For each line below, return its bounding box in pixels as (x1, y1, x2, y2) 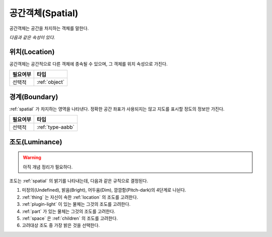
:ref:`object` (37, 79, 65, 86)
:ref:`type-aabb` (37, 124, 75, 131)
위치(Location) (9, 47, 55, 56)
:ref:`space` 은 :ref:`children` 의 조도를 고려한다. (22, 215, 118, 221)
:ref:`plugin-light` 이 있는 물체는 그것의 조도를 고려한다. (22, 201, 131, 207)
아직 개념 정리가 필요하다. (23, 164, 73, 170)
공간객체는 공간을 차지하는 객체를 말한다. (9, 25, 89, 31)
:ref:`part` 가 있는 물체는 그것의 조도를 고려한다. (22, 208, 115, 214)
